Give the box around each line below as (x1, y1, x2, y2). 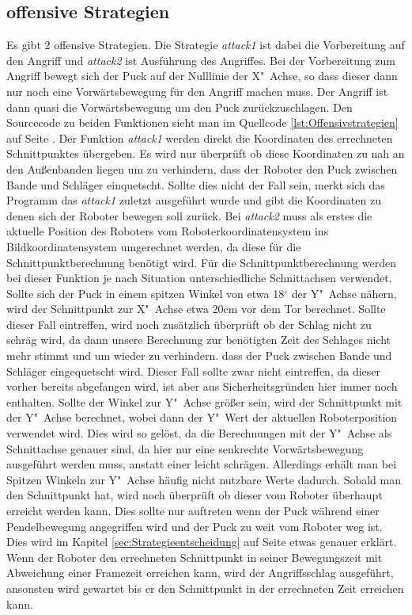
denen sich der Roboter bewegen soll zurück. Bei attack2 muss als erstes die (6, 207, 372, 223)
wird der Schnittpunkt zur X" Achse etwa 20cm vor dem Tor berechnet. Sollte (6, 300, 386, 317)
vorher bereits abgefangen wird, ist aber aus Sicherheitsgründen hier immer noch (6, 378, 398, 395)
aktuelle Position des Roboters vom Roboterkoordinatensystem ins (6, 223, 329, 239)
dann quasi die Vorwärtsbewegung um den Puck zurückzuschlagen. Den (6, 98, 353, 115)
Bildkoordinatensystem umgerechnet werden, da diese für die (6, 238, 301, 254)
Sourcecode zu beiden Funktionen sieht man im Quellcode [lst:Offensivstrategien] (6, 114, 399, 131)
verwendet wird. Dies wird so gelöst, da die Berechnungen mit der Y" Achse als (6, 425, 392, 441)
